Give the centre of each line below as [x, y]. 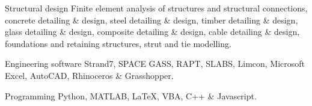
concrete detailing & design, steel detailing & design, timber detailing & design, [151, 20]
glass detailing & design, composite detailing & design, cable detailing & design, [152, 32]
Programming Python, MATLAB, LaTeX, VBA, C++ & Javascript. [131, 95]
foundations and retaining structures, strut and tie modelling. [118, 43]
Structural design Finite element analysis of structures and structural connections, [156, 8]
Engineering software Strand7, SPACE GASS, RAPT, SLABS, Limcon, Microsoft [155, 64]
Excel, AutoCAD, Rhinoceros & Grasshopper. [89, 75]
